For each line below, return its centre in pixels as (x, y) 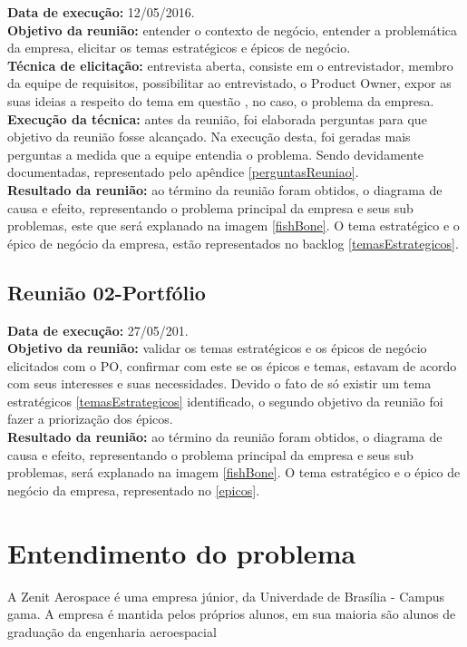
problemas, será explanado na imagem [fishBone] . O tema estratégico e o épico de (234, 472)
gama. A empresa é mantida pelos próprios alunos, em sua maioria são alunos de (232, 614)
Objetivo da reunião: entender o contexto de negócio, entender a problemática (233, 29)
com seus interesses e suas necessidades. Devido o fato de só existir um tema (219, 383)
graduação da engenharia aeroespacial (112, 631)
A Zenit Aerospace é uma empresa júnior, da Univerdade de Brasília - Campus (226, 596)
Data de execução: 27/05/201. (98, 330)
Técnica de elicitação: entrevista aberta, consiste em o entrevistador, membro (230, 65)
